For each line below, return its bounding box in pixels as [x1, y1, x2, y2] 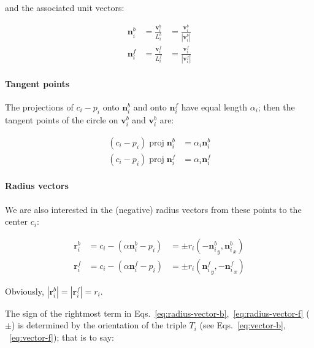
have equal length [181, 100, 248, 113]
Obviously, [5, 284, 44, 297]
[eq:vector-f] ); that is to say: [9, 331, 114, 344]
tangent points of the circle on [5, 113, 118, 126]
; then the [258, 100, 295, 113]
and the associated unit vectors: [5, 1, 124, 14]
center [5, 215, 28, 228]
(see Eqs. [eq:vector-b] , [199, 319, 286, 331]
